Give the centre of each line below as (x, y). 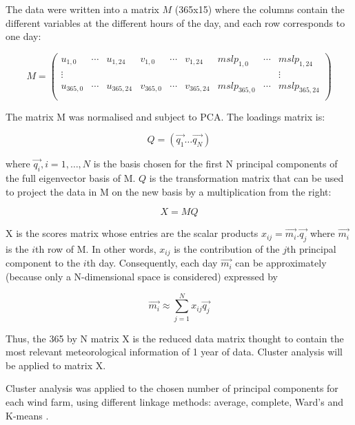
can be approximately (281, 263)
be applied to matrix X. (56, 365)
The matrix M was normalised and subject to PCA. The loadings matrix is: (165, 116)
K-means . (27, 415)
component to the (43, 263)
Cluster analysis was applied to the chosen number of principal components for (172, 388)
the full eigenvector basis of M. (71, 177)
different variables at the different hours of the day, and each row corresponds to (175, 22)
